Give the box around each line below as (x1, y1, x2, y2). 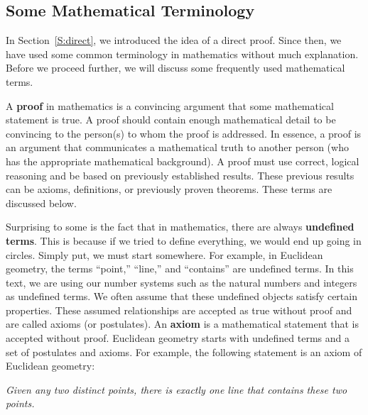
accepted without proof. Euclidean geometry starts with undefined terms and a (6, 331, 350, 345)
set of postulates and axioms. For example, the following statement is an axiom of (6, 344, 362, 359)
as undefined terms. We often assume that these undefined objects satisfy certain (6, 289, 357, 304)
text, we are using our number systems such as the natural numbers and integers (6, 275, 357, 289)
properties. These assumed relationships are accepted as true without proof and (6, 302, 352, 317)
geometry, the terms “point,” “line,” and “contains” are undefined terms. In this (6, 261, 354, 276)
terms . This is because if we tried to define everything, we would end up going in (6, 233, 362, 248)
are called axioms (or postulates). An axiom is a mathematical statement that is (6, 316, 359, 331)
